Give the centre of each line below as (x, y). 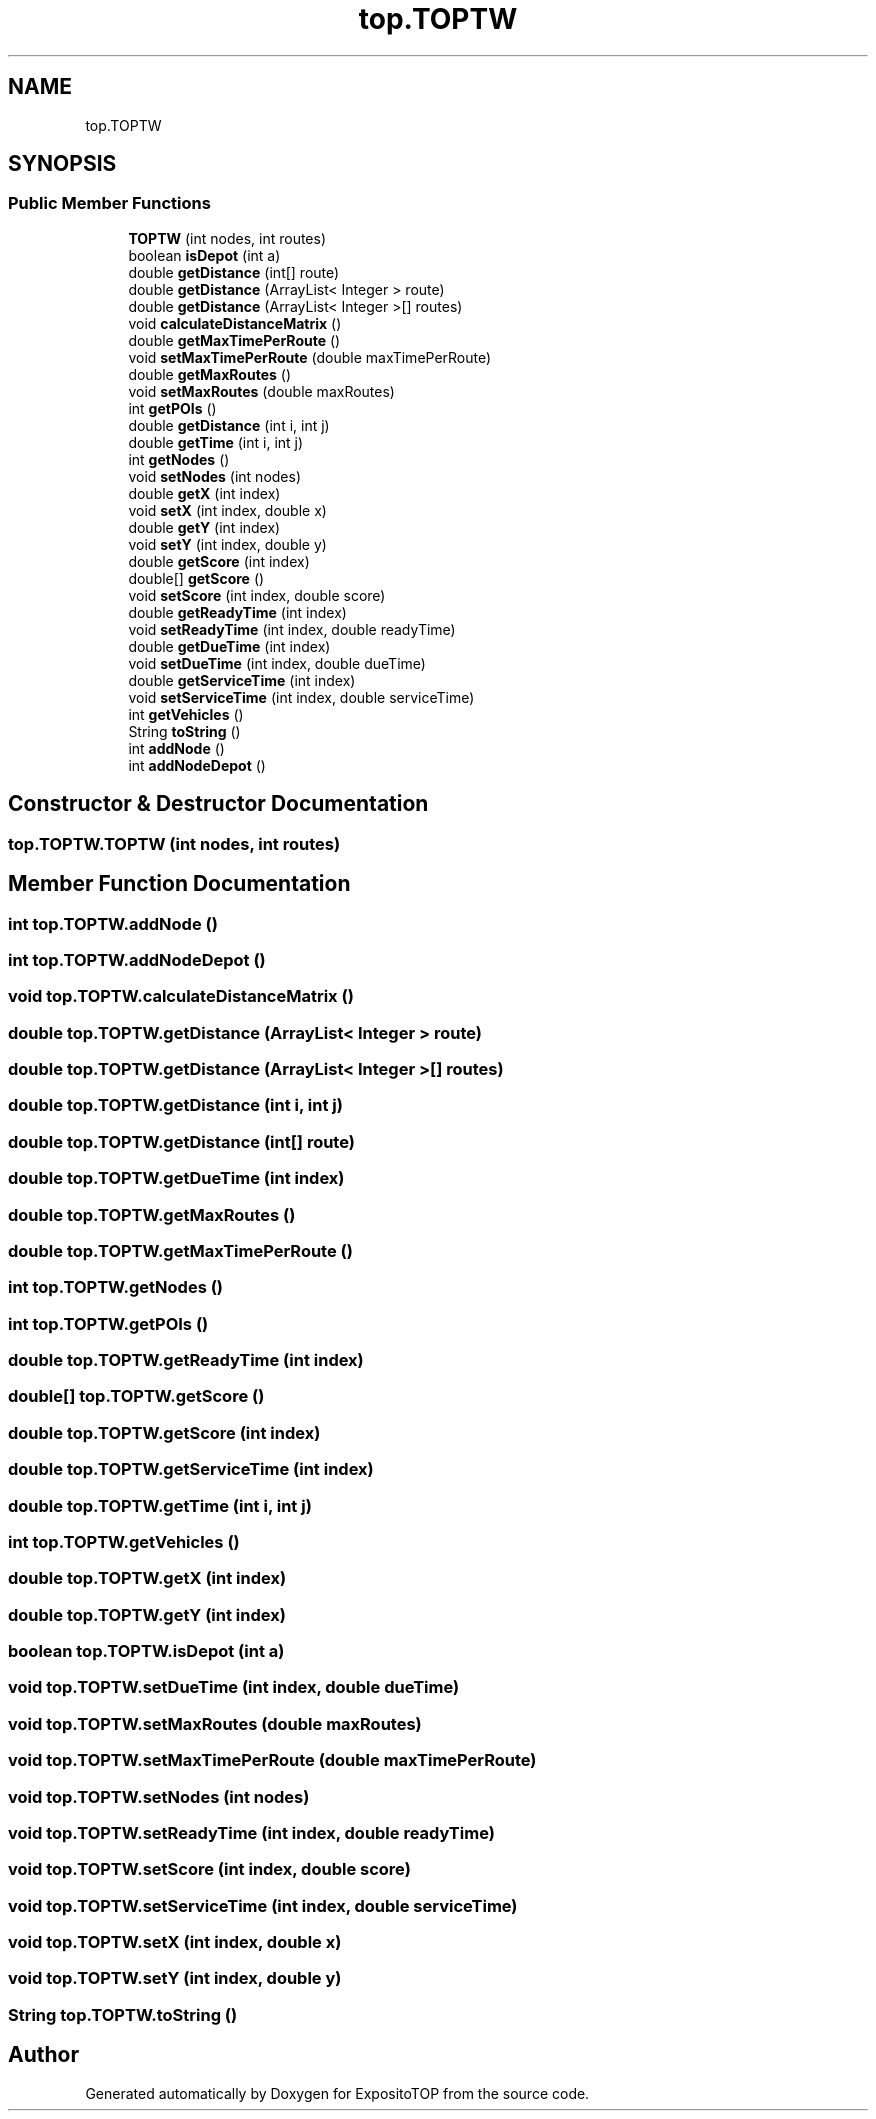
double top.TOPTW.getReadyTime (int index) (186, 1360)
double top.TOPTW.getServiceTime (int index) (191, 1469)
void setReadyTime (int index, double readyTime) (292, 629)
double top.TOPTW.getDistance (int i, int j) (175, 1105)
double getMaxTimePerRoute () (234, 340)
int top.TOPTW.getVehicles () (124, 1541)
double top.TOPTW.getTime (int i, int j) (160, 1505)
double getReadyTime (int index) (237, 612)
